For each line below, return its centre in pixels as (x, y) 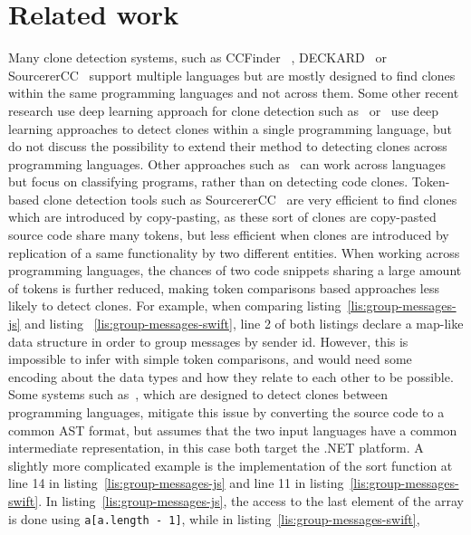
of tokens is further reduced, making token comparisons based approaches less (224, 287)
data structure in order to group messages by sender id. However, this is (208, 341)
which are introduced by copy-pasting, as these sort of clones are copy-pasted (222, 217)
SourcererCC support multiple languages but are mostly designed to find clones (232, 75)
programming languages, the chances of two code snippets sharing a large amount (235, 270)
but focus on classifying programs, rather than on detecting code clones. (208, 182)
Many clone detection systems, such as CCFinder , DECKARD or (197, 57)
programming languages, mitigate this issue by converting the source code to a (226, 412)
